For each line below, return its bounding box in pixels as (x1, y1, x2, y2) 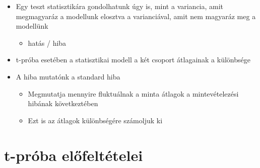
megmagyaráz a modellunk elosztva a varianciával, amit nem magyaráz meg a (16, 11, 256, 21)
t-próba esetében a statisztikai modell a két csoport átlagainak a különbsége (16, 54, 250, 65)
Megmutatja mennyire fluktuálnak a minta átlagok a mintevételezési (28, 88, 239, 99)
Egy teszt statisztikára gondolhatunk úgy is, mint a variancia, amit (16, 1, 224, 11)
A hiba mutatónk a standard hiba (16, 71, 120, 81)
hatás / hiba (28, 37, 67, 48)
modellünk (16, 21, 48, 31)
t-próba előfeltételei (4, 144, 143, 165)
